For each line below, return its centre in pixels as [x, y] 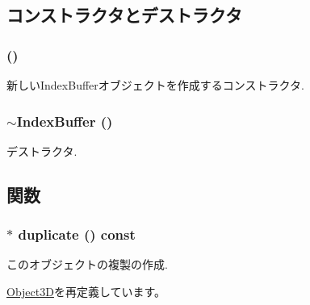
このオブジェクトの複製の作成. [87, 264]
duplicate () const [77, 234]
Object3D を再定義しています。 [86, 291]
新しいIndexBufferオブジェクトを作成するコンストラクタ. [155, 85]
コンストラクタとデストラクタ [124, 15]
